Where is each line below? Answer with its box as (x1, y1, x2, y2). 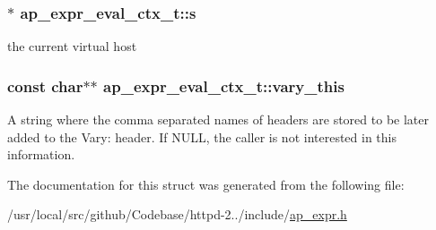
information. (7, 145, 75, 164)
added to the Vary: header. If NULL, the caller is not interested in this (7, 127, 397, 146)
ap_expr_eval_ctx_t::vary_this (103, 74, 344, 97)
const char (7, 74, 83, 97)
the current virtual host (7, 37, 137, 55)
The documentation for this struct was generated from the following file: (7, 175, 405, 193)
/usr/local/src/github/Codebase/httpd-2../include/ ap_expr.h (7, 205, 347, 224)
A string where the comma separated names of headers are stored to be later (7, 110, 429, 129)
